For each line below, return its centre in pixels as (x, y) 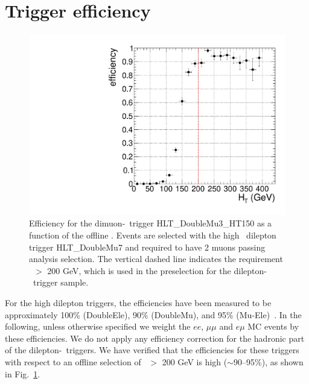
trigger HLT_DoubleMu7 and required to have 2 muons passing (147, 247)
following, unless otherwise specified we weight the (98, 326)
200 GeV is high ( (195, 361)
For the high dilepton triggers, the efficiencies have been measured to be (138, 302)
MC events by (273, 326)
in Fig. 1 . (23, 373)
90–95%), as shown (269, 361)
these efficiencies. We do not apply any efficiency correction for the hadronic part (155, 338)
